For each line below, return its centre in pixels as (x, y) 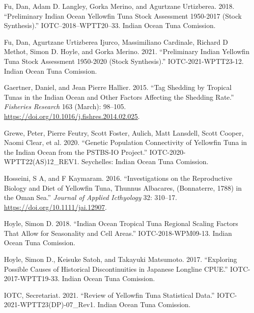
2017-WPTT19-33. (32, 278)
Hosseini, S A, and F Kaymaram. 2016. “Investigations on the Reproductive (118, 178)
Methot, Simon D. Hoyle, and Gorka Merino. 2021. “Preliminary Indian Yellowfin (127, 51)
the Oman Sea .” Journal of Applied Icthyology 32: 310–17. (91, 197)
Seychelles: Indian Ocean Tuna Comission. (145, 161)
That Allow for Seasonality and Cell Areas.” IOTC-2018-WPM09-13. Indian (118, 233)
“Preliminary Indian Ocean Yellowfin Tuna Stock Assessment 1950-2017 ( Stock (123, 15)
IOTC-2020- (168, 152)
